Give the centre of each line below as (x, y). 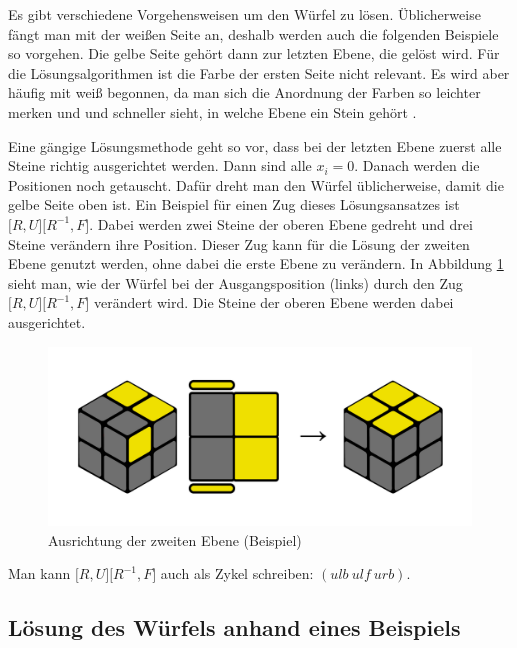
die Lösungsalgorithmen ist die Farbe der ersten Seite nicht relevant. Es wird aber (259, 72)
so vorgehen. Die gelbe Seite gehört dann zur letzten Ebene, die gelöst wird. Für (254, 53)
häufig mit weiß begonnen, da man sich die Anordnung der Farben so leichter (244, 92)
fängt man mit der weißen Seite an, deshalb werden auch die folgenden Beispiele (253, 33)
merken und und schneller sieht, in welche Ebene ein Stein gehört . (212, 111)
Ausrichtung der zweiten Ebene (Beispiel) (175, 539)
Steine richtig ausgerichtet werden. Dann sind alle (160, 165)
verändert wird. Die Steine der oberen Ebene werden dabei (273, 302)
